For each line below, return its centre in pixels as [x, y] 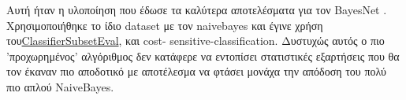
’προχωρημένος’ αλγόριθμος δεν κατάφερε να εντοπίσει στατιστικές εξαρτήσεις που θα [203, 56]
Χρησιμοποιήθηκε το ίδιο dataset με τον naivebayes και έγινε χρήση [165, 25]
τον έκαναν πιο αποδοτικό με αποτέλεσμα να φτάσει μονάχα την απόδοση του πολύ [196, 71]
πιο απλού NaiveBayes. [60, 86]
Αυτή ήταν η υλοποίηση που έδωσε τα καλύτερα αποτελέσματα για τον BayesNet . [197, 9]
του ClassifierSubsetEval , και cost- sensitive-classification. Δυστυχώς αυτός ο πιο [196, 41]
